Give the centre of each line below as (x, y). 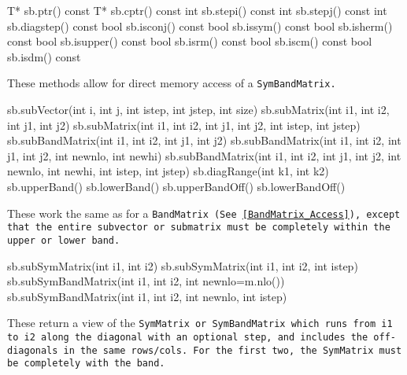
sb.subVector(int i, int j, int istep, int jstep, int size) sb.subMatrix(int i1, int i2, (198, 110)
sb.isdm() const (44, 56)
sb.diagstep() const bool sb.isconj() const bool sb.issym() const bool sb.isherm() (200, 26)
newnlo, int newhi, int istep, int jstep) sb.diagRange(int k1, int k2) (168, 171)
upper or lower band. (64, 240)
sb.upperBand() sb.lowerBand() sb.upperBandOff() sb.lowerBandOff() (176, 186)
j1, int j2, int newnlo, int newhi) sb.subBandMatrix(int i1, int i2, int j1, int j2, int (204, 155)
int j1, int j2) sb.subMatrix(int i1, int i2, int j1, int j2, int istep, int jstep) (184, 125)
